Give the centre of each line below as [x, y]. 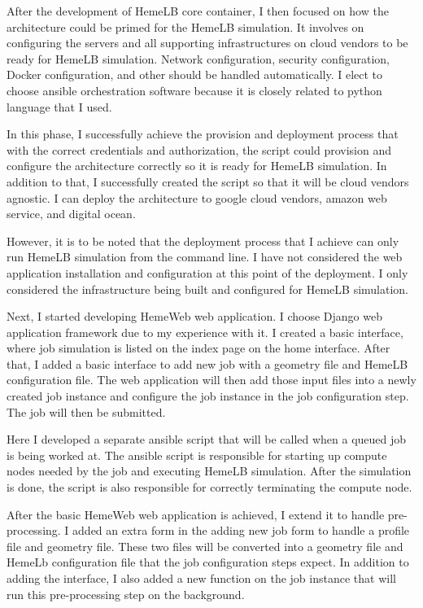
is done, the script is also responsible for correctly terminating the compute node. [209, 487]
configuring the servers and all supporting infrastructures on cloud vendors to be [207, 43]
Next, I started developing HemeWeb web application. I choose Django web [194, 316]
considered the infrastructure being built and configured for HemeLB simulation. [208, 289]
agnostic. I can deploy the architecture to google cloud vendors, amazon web [197, 197]
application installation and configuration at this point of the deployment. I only [207, 272]
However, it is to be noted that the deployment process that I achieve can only [203, 241]
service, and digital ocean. [71, 214]
